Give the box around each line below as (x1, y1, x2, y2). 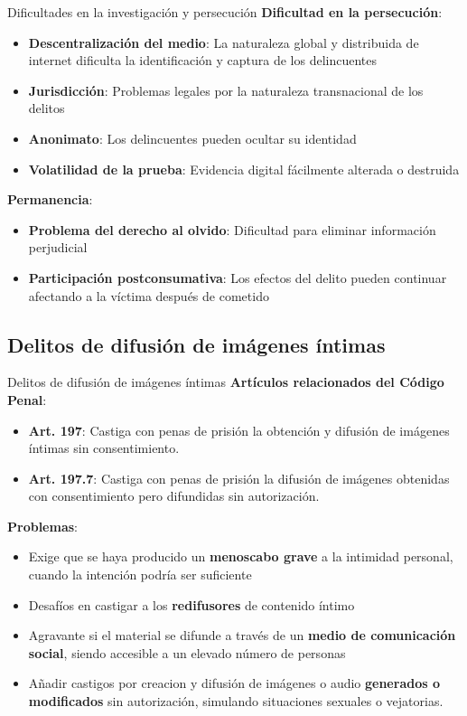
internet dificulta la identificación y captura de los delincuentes (28, 51, 378, 70)
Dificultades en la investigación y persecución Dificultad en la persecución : (7, 3, 443, 21)
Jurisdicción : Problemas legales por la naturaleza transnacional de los (28, 80, 424, 99)
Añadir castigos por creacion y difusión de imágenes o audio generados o (28, 674, 440, 692)
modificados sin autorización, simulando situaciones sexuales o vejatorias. (28, 692, 444, 711)
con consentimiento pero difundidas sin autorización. (28, 486, 320, 505)
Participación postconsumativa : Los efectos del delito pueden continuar (28, 268, 447, 287)
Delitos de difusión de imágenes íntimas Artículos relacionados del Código (7, 372, 444, 391)
